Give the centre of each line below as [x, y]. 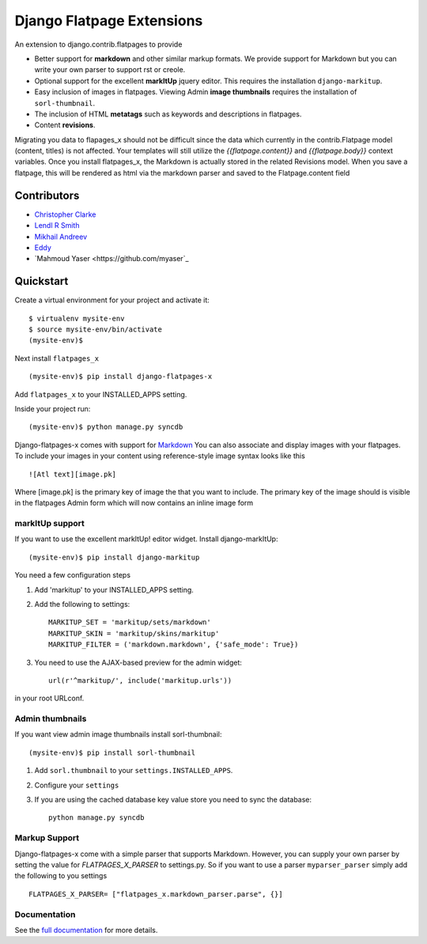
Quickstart [42, 281]
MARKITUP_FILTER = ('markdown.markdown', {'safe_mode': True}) [174, 644]
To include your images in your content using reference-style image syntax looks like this [160, 456]
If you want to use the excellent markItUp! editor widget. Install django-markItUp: [146, 539]
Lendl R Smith [57, 226]
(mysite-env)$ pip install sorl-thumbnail [112, 753]
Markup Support [47, 838]
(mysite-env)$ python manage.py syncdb [106, 427]
